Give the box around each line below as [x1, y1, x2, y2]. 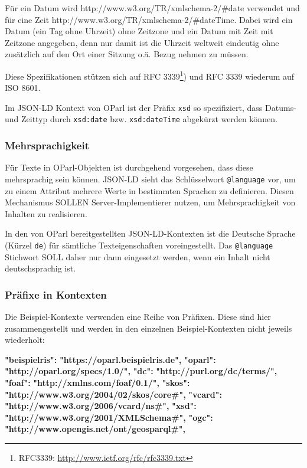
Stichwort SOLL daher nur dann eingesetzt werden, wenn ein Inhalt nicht [5, 250, 270, 263]
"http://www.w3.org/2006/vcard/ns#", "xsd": [5, 400, 197, 412]
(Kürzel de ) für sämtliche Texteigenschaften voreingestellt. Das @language [5, 238, 273, 251]
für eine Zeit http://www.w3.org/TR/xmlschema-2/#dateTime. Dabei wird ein [5, 13, 293, 25]
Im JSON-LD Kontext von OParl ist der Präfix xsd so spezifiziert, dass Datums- [5, 101, 296, 113]
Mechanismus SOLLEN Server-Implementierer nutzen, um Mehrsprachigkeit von [5, 196, 296, 208]
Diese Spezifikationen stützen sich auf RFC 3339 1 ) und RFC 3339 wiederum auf [5, 68, 295, 82]
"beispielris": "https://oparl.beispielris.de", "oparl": [5, 353, 216, 365]
